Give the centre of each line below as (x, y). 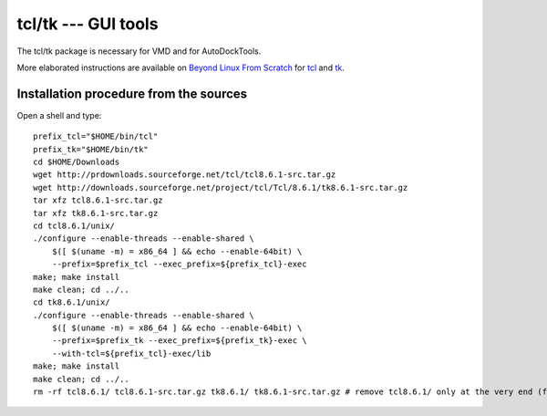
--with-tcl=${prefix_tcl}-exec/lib (131, 353)
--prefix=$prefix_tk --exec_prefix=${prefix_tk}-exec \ (179, 341)
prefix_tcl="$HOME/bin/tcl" (96, 136)
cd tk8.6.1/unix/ (72, 302)
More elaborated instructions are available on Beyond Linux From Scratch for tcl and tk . (181, 68)
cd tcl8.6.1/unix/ (74, 225)
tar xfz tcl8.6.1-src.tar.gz (98, 200)
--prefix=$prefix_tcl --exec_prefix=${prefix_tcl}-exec (179, 264)
